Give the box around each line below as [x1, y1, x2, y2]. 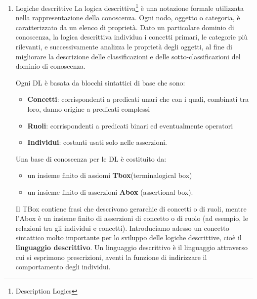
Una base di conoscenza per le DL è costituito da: [15, 153, 167, 164]
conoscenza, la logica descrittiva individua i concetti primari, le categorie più [15, 32, 248, 42]
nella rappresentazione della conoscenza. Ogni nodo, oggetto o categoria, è [15, 12, 240, 23]
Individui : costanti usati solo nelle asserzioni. [27, 137, 167, 147]
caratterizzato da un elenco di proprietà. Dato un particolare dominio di [15, 22, 234, 32]
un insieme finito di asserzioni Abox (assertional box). [27, 186, 193, 197]
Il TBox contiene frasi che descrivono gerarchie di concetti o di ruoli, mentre [15, 203, 247, 214]
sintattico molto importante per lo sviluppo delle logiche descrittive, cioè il [15, 232, 242, 243]
